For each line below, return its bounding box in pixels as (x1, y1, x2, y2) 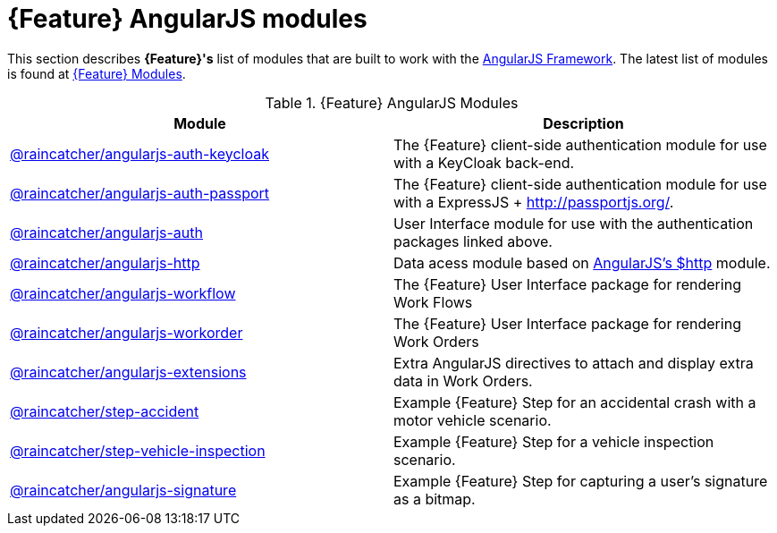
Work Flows (393, 292, 473, 311)
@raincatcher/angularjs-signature (10, 480, 237, 499)
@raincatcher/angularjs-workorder (10, 323, 243, 342)
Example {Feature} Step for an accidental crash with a (393, 393, 756, 411)
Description (543, 114, 624, 132)
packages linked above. (393, 232, 553, 250)
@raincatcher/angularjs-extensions (10, 362, 247, 381)
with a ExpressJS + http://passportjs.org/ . (393, 192, 674, 211)
